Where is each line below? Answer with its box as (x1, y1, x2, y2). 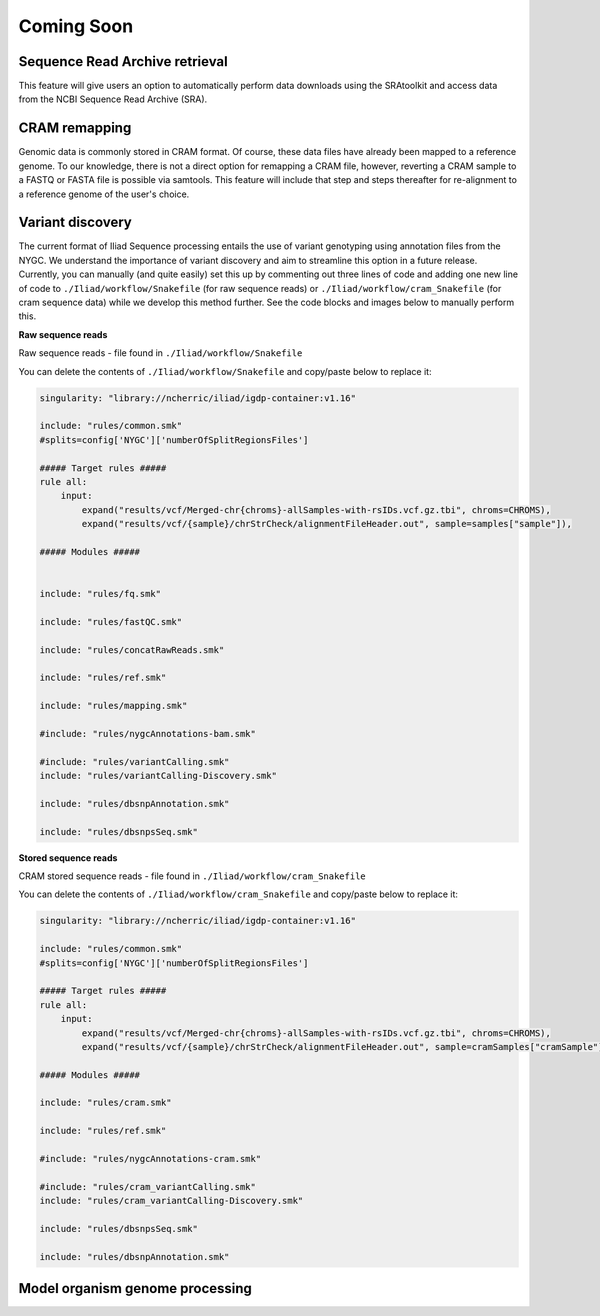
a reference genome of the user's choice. (18, 188, 190, 200)
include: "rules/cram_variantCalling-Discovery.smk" (39, 1195, 304, 1207)
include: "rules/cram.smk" (39, 1097, 172, 1109)
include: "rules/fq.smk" (39, 588, 162, 600)
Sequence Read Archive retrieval (18, 53, 229, 70)
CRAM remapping (18, 120, 132, 137)
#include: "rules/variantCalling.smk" (39, 756, 230, 767)
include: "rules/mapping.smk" (39, 700, 188, 712)
